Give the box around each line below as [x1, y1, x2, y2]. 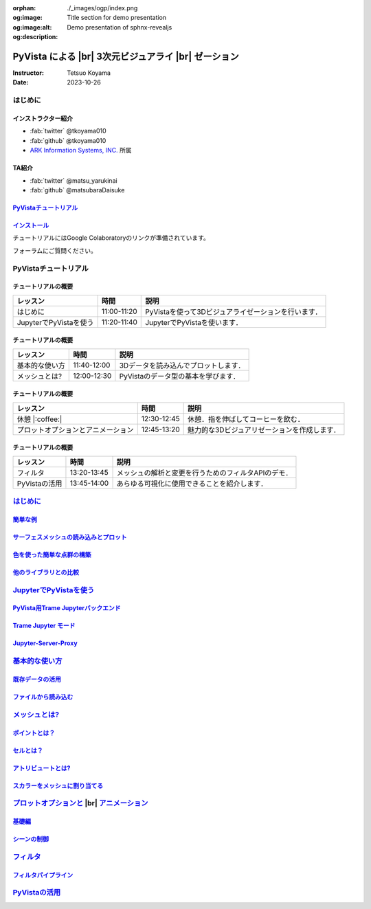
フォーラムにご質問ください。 [12, 246, 98, 254]
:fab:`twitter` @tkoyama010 [30, 127, 106, 135]
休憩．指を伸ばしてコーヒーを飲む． [187, 414, 305, 424]
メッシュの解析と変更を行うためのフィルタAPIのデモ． [116, 468, 293, 478]
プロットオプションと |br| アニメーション [12, 798, 148, 808]
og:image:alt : [12, 23, 52, 31]
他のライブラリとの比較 [12, 568, 79, 576]
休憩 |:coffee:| [16, 414, 63, 424]
